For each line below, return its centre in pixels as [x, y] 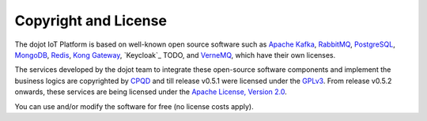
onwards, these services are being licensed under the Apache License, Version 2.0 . [151, 92]
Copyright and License [91, 21]
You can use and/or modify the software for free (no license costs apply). [134, 106]
